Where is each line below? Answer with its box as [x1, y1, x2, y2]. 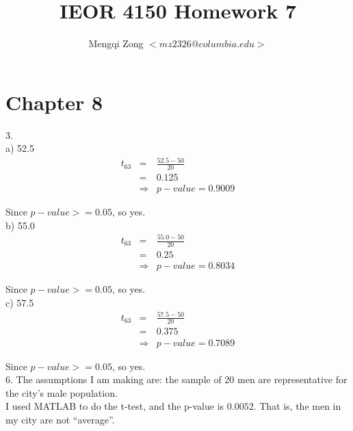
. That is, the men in [253, 399, 341, 413]
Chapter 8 [5, 88, 103, 116]
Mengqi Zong [88, 36, 144, 51]
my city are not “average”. [5, 412, 115, 426]
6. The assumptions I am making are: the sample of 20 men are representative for [5, 372, 348, 387]
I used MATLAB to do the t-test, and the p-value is [5, 399, 224, 413]
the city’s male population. [5, 385, 118, 400]
